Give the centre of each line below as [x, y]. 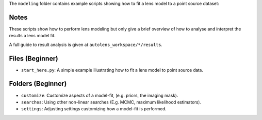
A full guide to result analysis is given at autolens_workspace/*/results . [86, 45]
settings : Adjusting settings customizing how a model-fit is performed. [94, 109]
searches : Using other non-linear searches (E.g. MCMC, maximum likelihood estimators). [111, 102]
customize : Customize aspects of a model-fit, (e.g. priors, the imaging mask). [99, 95]
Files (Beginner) [33, 58]
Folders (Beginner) [38, 84]
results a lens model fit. [32, 36]
